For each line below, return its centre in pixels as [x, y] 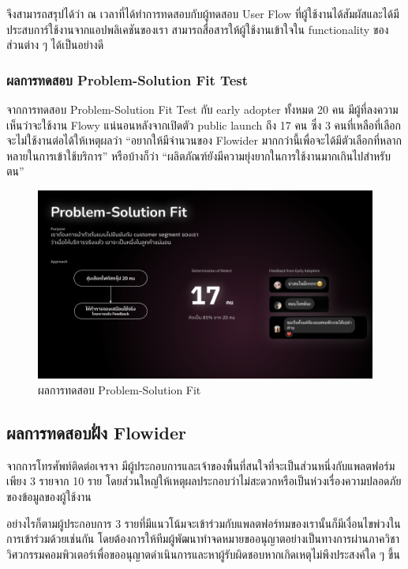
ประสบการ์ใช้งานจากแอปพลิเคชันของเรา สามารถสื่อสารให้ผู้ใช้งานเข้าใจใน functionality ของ [198, 29]
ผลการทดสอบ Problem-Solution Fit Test [127, 79]
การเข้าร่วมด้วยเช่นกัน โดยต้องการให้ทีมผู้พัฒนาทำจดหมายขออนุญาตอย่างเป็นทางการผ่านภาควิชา [203, 539]
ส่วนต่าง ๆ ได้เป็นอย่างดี [55, 45]
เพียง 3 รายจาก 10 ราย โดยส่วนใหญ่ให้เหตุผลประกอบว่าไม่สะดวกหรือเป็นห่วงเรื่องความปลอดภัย [204, 481]
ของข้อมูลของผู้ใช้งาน [49, 497]
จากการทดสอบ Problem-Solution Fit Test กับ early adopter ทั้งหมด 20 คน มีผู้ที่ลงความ [202, 109]
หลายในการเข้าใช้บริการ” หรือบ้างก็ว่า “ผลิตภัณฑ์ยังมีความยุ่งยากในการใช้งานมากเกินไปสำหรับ [199, 155]
